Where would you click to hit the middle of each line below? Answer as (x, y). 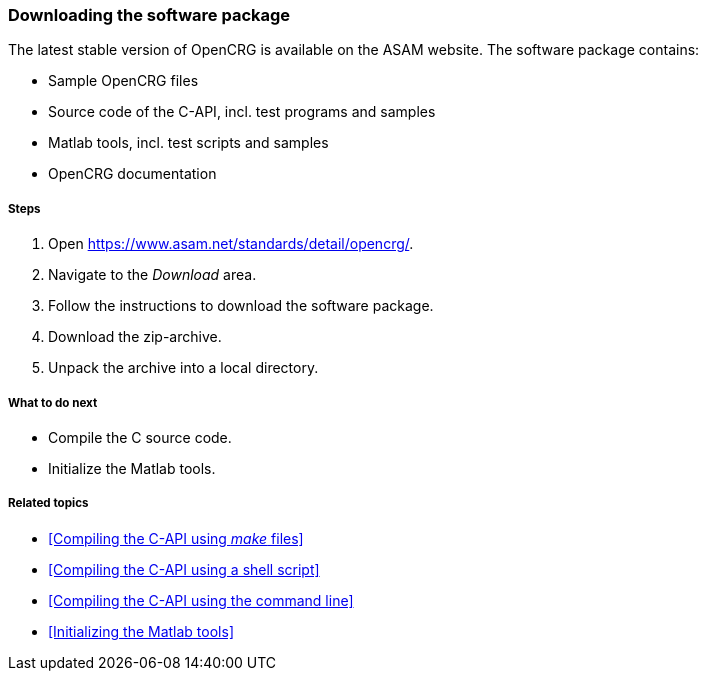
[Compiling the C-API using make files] (176, 538)
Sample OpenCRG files (123, 81)
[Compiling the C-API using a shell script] (184, 569)
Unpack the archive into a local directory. (183, 368)
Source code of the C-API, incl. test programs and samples (242, 112)
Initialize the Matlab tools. (132, 468)
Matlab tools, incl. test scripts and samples (188, 143)
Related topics (48, 503)
